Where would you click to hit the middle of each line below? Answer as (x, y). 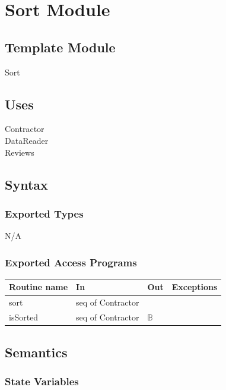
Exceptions (195, 287)
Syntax (26, 184)
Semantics (36, 352)
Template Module (60, 47)
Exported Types (44, 213)
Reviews (20, 152)
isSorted (24, 317)
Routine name (39, 287)
